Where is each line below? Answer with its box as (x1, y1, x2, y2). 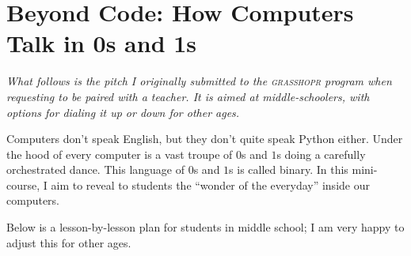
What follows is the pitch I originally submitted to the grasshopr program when (6, 73, 392, 89)
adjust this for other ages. (6, 234, 131, 250)
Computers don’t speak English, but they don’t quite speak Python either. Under (6, 130, 403, 147)
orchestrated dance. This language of (6, 161, 185, 178)
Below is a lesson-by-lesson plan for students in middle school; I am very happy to (6, 219, 405, 235)
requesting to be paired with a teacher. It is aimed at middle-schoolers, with (6, 88, 370, 104)
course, (6, 176, 40, 193)
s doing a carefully (276, 145, 366, 162)
